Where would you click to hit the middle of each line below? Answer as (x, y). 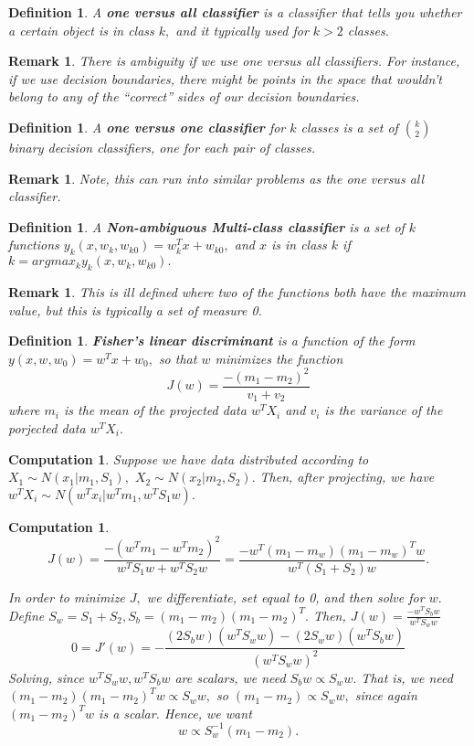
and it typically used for (242, 30)
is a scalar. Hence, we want (175, 713)
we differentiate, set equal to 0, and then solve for (285, 597)
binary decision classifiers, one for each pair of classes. (162, 147)
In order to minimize (67, 597)
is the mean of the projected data (155, 410)
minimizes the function (279, 358)
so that (178, 358)
